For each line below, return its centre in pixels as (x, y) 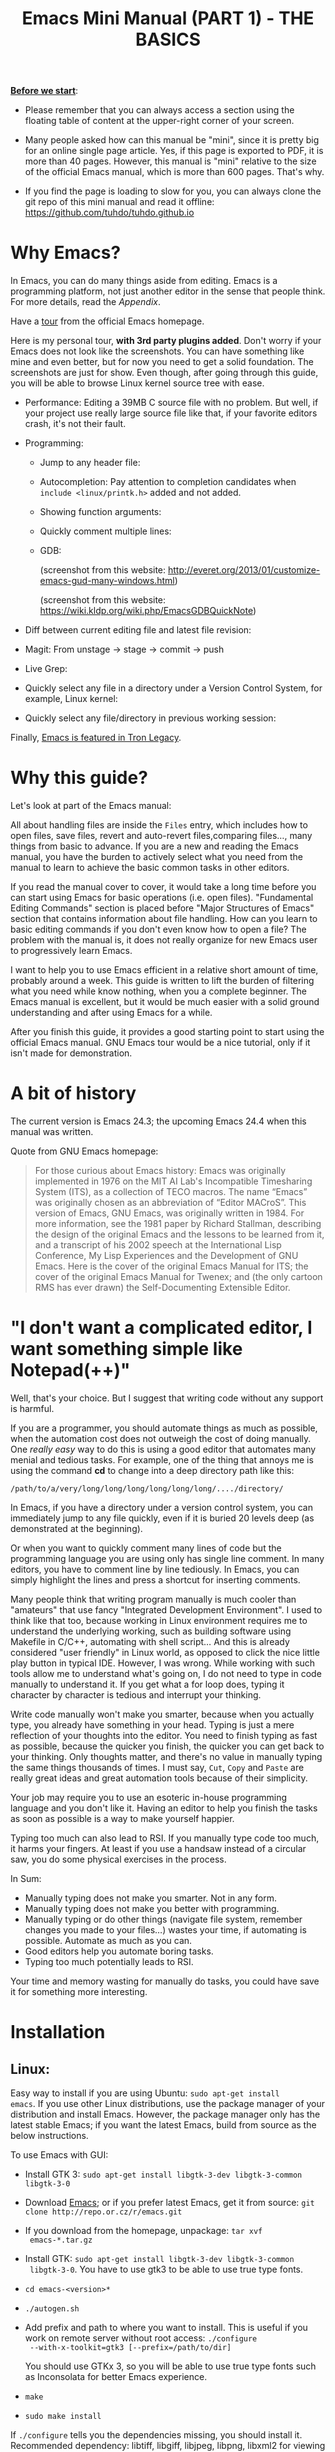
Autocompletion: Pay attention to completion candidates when (168, 482)
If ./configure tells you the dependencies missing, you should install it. (156, 2434)
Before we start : (44, 91)
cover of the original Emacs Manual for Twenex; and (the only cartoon (178, 1276)
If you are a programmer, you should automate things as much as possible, (164, 1428)
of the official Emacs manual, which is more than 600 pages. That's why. (174, 172)
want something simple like (126, 1349)
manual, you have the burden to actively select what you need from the (157, 857)
